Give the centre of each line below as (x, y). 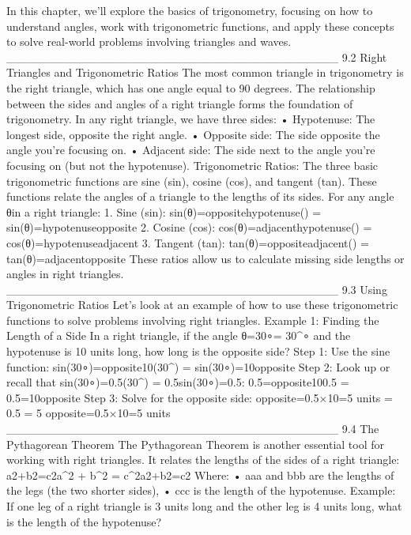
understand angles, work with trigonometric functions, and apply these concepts (200, 26)
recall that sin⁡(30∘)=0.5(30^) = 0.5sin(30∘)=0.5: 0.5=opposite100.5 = (178, 382)
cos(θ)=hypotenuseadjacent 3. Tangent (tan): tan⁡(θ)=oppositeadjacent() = (188, 242)
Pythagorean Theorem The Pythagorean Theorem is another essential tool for (196, 444)
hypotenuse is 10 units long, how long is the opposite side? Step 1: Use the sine (198, 351)
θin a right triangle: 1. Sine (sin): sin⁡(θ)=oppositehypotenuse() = (164, 211)
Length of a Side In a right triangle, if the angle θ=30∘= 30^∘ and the (179, 335)
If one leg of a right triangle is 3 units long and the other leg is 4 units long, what (204, 506)
